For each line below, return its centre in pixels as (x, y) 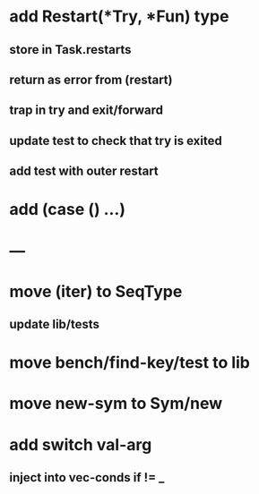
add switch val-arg (81, 444)
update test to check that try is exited (116, 141)
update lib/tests (55, 324)
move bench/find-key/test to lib (130, 363)
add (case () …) (67, 210)
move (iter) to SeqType (96, 291)
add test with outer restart (84, 171)
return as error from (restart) (91, 79)
